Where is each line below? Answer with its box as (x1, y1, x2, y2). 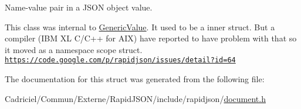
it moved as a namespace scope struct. (5, 43, 143, 55)
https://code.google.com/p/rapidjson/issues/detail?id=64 (5, 56, 236, 65)
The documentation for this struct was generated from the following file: (5, 73, 265, 85)
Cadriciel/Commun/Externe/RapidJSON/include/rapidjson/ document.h (5, 92, 266, 104)
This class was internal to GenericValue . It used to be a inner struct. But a (5, 20, 275, 33)
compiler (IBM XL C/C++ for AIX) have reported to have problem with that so (5, 32, 297, 44)
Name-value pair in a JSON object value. (5, 1, 153, 13)
